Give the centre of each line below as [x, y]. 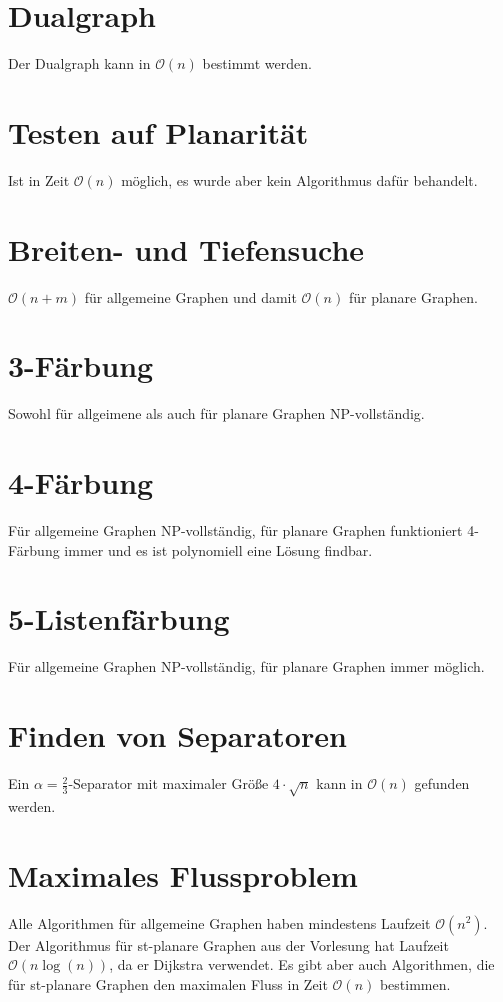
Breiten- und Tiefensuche [186, 248]
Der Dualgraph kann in [79, 63]
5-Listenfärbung [119, 618]
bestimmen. [415, 983]
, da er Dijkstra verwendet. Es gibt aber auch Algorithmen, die [302, 964]
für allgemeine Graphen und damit [190, 296]
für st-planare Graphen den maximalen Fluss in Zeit [168, 983]
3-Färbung [81, 365]
